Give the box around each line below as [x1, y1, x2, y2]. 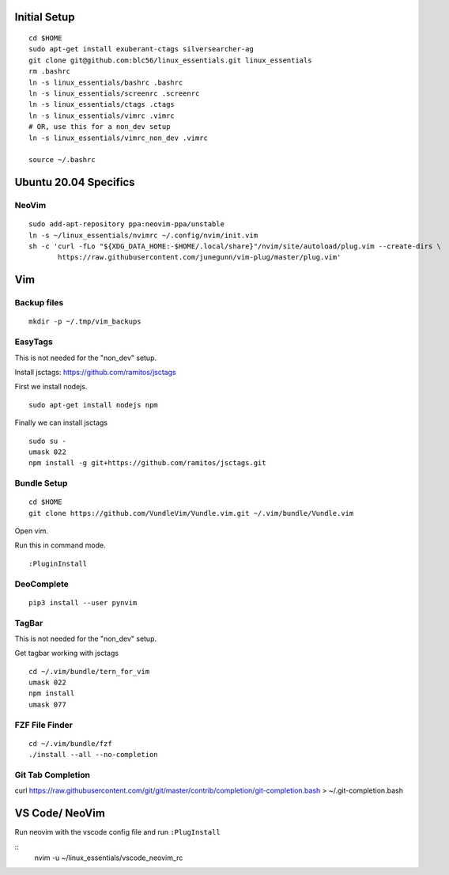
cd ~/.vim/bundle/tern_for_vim [28, 667, 150, 676]
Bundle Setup [14, 478, 68, 489]
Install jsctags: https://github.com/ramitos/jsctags [14, 367, 177, 377]
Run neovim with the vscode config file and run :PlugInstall [14, 828, 221, 837]
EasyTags [14, 336, 53, 347]
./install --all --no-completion [28, 750, 158, 759]
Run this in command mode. [14, 540, 106, 550]
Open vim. [14, 526, 49, 536]
